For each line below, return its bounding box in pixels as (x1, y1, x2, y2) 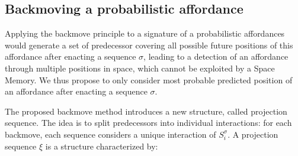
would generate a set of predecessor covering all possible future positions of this (5, 38, 293, 51)
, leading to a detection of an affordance (143, 50, 289, 63)
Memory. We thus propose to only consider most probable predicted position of (5, 73, 293, 86)
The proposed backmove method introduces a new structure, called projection (5, 105, 287, 117)
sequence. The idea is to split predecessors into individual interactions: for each (5, 116, 292, 129)
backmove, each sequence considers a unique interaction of (5, 128, 216, 140)
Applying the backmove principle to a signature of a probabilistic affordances (5, 27, 285, 40)
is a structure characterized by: (45, 139, 158, 152)
